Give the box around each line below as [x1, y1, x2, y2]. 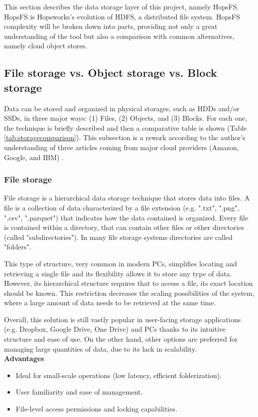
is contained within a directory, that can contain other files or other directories [4, 222, 244, 232]
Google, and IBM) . [4, 152, 64, 162]
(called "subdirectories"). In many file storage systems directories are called [4, 231, 233, 242]
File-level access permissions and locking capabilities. [15, 404, 177, 414]
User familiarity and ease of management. [15, 387, 143, 397]
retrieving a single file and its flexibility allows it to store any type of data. [4, 268, 232, 278]
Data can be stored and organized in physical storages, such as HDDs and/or [4, 103, 240, 113]
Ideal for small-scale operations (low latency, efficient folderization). [15, 370, 222, 380]
